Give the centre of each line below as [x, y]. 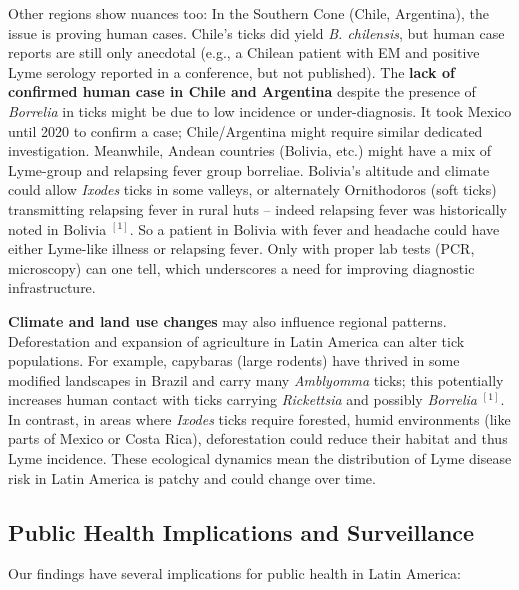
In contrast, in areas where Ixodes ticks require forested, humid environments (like [259, 418]
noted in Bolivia [57, 228]
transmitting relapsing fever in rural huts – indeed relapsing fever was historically [257, 208]
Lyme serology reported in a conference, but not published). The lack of [231, 71]
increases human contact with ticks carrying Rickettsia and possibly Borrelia [242, 399]
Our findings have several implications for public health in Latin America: [234, 573]
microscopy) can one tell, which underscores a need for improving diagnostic [241, 267]
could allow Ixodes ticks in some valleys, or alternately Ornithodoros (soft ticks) [252, 189]
